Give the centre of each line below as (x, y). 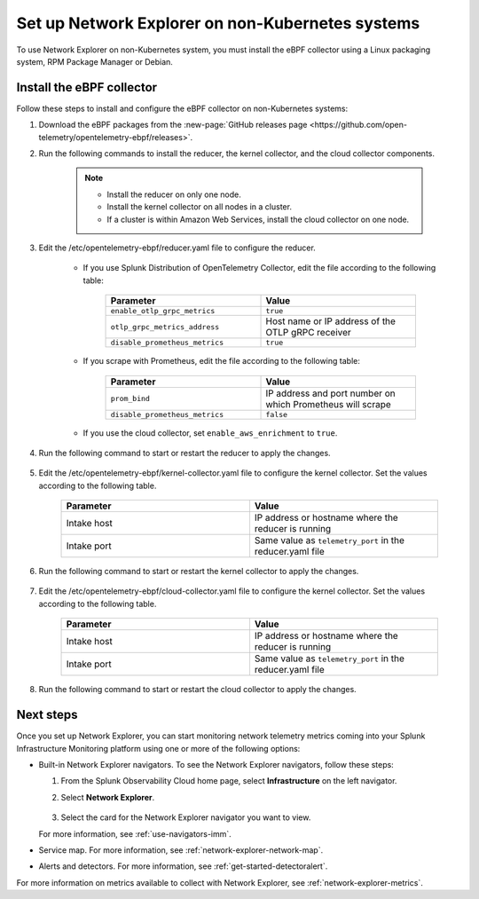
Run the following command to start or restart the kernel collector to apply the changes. (199, 572)
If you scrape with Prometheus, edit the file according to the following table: (222, 361)
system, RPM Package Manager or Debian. (94, 61)
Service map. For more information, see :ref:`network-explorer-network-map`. (181, 850)
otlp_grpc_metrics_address (165, 327)
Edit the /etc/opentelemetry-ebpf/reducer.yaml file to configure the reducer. (177, 248)
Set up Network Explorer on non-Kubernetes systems (218, 23)
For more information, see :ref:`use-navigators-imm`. (135, 833)
